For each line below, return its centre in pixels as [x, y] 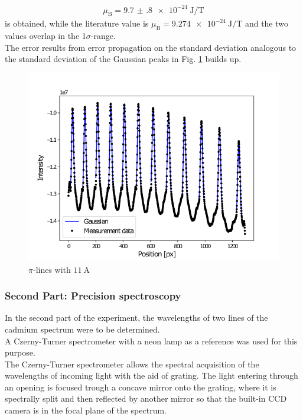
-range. [103, 36]
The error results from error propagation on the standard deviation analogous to [151, 47]
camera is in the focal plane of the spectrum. [86, 410]
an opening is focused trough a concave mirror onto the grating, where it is [141, 387]
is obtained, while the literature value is [77, 23]
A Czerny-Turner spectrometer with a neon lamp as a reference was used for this [151, 341]
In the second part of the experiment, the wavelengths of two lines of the [136, 318]
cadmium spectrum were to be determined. [82, 329]
